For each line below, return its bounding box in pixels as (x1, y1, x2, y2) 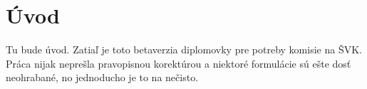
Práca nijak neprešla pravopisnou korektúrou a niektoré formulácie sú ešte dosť (6, 56, 351, 70)
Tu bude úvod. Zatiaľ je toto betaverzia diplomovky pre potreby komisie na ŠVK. (6, 42, 362, 57)
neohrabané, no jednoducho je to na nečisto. (6, 70, 199, 85)
